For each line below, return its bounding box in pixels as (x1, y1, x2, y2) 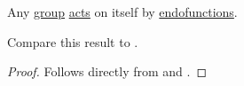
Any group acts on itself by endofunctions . (7, 3, 238, 20)
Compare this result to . (7, 32, 138, 51)
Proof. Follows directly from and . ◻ (7, 62, 208, 81)
